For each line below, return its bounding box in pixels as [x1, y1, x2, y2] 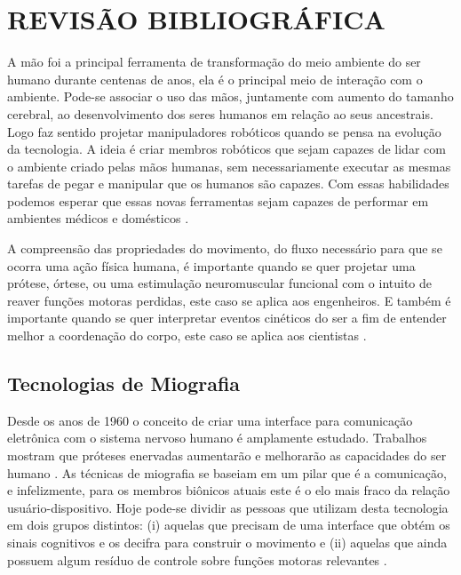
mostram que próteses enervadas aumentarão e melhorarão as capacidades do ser [7, 446, 447, 465]
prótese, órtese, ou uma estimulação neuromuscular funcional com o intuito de [7, 274, 433, 292]
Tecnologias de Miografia [7, 370, 241, 397]
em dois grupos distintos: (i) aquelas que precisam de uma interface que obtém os [7, 515, 450, 534]
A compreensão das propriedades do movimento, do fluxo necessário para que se [7, 239, 442, 258]
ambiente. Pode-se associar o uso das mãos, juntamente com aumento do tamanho [7, 87, 454, 106]
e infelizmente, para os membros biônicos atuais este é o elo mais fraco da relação [7, 481, 450, 499]
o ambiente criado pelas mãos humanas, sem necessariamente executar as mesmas [7, 156, 451, 175]
